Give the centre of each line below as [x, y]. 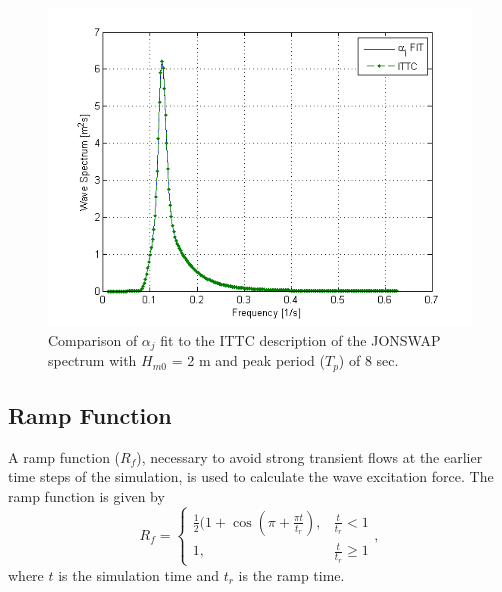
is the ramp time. [291, 574]
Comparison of [93, 339]
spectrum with [92, 360]
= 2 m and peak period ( [248, 360]
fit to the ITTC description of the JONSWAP [300, 339]
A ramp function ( [64, 456]
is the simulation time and [138, 574]
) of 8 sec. [368, 360]
